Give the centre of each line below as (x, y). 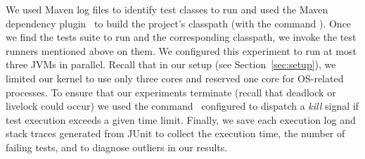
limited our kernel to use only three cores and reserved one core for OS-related (175, 78)
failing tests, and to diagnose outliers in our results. (117, 147)
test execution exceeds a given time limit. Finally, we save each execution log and (181, 119)
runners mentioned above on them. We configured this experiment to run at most (181, 50)
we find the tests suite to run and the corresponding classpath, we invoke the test (181, 37)
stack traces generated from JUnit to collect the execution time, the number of (175, 133)
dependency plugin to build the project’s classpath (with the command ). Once (179, 23)
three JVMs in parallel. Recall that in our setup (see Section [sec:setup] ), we (171, 64)
